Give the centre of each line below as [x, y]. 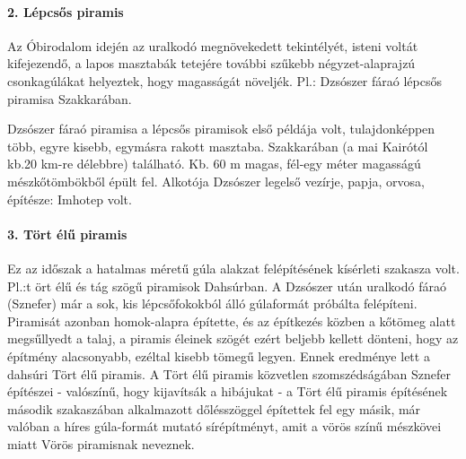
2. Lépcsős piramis [66, 11]
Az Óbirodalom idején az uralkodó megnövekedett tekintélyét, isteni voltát [213, 45]
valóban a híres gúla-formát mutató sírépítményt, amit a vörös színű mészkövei [224, 426]
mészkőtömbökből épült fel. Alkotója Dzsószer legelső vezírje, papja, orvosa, [216, 181]
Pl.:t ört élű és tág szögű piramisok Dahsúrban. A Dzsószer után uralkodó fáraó [227, 286]
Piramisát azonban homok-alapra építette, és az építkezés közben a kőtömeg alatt [232, 320]
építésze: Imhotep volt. [70, 199]
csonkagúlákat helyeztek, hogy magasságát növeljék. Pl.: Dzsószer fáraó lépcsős [224, 80]
